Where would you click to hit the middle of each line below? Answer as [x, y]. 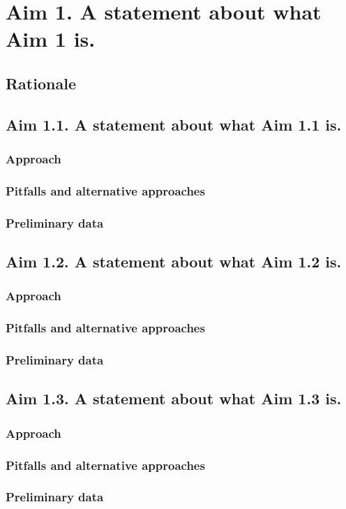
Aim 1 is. [51, 39]
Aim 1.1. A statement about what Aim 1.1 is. [174, 124]
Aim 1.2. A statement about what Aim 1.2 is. [174, 261]
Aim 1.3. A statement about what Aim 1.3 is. [174, 398]
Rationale [41, 83]
